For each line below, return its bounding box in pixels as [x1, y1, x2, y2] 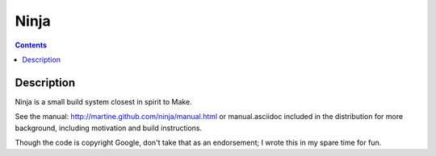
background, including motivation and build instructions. [15, 123, 203, 133]
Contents [15, 40, 48, 50]
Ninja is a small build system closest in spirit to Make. [15, 96, 193, 106]
